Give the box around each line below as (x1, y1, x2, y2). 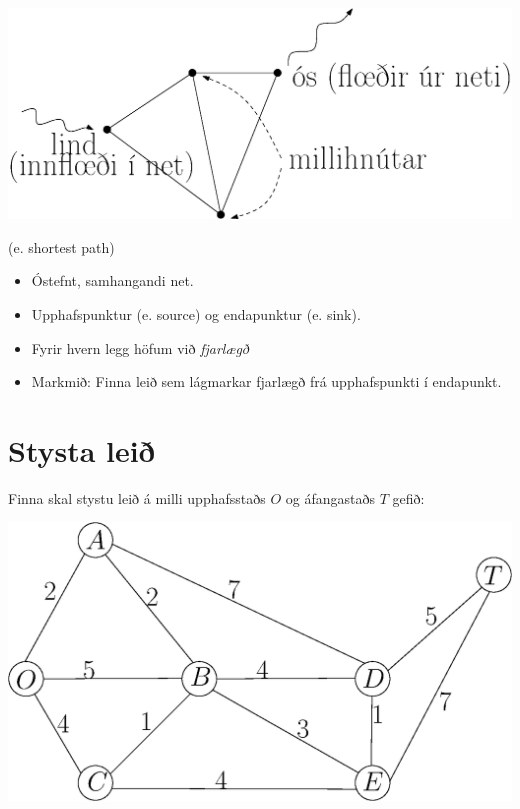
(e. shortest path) (8, 236, 115, 257)
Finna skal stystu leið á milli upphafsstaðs (8, 487, 266, 508)
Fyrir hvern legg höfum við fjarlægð (31, 337, 250, 358)
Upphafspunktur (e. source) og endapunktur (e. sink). (31, 303, 361, 324)
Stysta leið (8, 429, 155, 470)
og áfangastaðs (285, 487, 375, 508)
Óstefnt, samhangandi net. (31, 270, 194, 291)
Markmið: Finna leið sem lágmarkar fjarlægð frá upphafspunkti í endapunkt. (31, 371, 502, 392)
